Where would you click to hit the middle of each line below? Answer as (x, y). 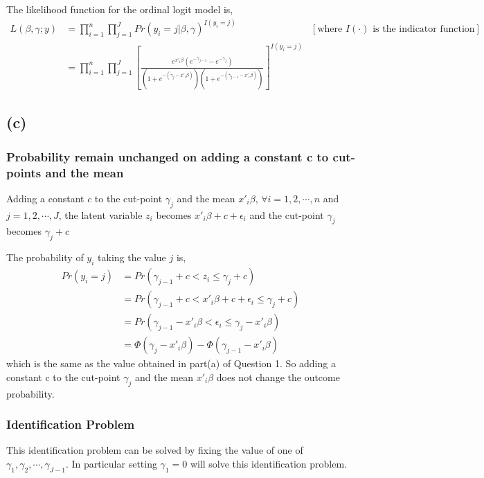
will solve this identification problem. (269, 463)
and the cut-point (287, 214)
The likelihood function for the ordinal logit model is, (120, 9)
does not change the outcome (278, 377)
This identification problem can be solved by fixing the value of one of (155, 450)
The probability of (45, 257)
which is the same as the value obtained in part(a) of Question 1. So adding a (171, 363)
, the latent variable (100, 214)
